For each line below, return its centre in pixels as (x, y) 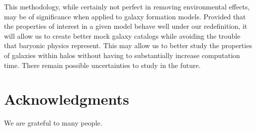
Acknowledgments (67, 99)
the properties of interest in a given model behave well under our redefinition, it (126, 26)
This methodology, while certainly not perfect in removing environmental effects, (127, 6)
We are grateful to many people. (53, 123)
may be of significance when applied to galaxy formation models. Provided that (125, 16)
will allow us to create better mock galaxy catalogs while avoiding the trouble (122, 35)
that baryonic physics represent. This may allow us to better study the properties (128, 45)
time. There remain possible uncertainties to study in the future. (102, 65)
